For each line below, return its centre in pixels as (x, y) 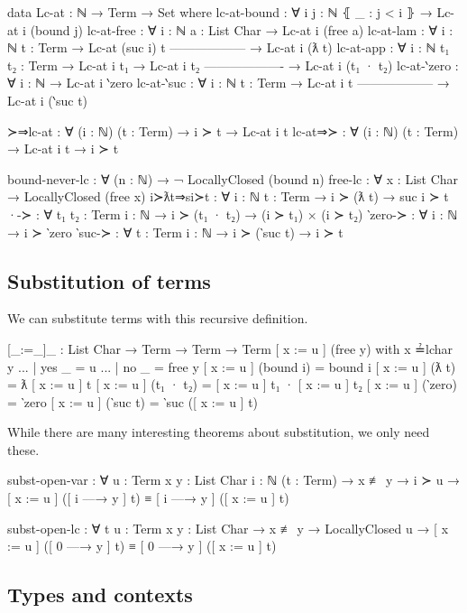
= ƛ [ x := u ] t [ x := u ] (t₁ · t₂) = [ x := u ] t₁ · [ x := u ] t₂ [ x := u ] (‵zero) (232, 384)
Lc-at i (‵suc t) (48, 100)
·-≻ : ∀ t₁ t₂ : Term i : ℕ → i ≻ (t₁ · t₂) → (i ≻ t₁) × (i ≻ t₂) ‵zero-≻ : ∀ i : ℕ (233, 214)
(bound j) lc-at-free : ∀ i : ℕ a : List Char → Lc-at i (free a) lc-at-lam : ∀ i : (242, 29)
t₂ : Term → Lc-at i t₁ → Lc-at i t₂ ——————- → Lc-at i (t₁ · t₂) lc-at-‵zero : (233, 65)
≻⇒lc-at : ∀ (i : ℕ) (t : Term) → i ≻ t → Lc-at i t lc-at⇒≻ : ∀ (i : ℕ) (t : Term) (233, 130)
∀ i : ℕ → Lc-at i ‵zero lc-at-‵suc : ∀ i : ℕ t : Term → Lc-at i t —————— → (229, 83)
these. (23, 449)
